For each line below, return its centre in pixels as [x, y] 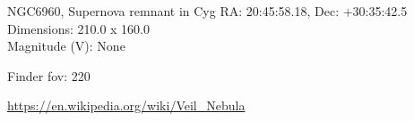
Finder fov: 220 [49, 75]
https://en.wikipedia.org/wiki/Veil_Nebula [126, 105]
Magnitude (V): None [66, 46]
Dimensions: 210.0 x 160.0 [79, 28]
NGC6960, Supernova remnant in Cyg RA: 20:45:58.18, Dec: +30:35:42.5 [207, 11]
